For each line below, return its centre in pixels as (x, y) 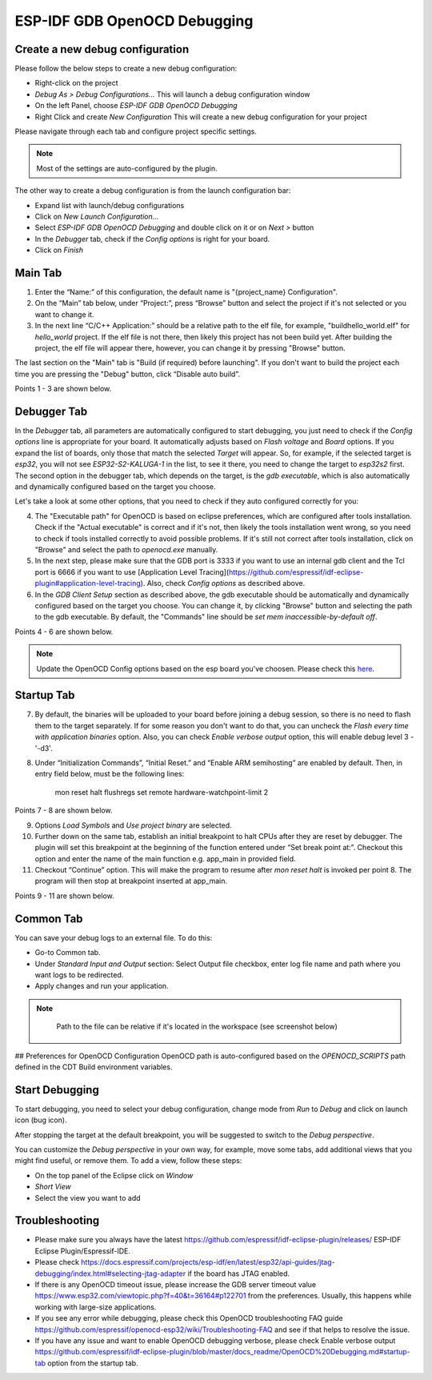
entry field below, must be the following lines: (110, 774)
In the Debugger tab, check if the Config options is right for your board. (152, 239)
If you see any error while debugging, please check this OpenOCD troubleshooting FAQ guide (189, 1318)
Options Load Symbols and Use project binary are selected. (133, 825)
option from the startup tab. (93, 1363)
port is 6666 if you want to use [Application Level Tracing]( (132, 572)
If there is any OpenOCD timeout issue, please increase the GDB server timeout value (175, 1285)
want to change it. (64, 314)
